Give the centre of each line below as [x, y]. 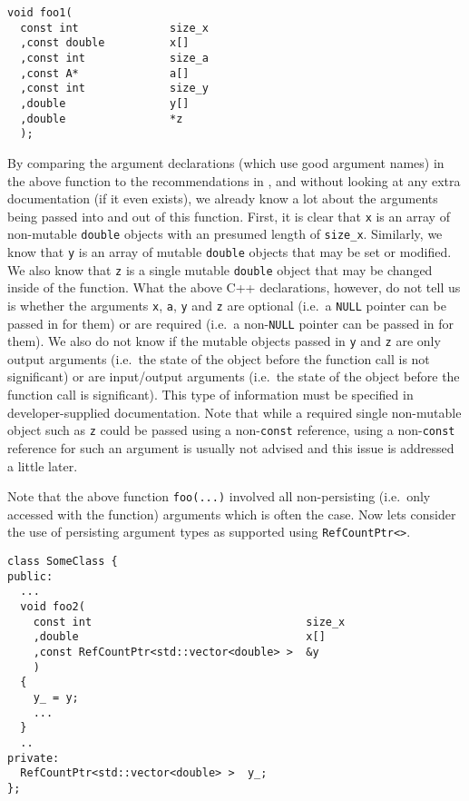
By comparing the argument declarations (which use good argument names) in [226, 162]
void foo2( [53, 606]
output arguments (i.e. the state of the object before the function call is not [219, 358]
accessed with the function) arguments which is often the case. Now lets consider [232, 514]
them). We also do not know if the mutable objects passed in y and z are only [224, 341]
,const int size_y [114, 89]
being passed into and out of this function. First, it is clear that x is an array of [229, 216]
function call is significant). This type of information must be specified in [210, 395]
